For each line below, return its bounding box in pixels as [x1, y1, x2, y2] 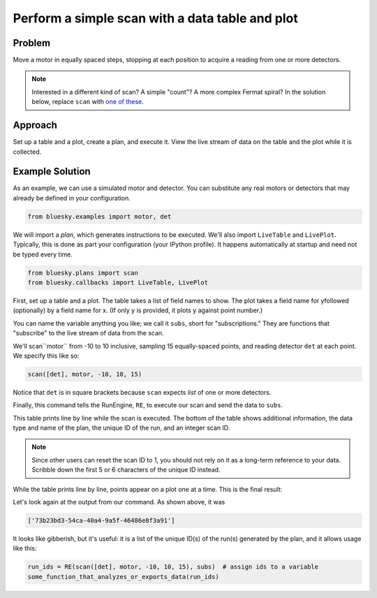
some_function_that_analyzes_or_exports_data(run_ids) [27, 573, 219, 581]
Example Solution [13, 166, 91, 177]
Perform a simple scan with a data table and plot [13, 10, 298, 26]
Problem [13, 37, 51, 49]
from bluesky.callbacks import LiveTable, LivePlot [27, 278, 209, 286]
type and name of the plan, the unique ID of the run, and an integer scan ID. [13, 423, 230, 432]
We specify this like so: [13, 351, 80, 360]
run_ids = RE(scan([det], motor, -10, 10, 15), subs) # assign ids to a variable [27, 563, 319, 571]
